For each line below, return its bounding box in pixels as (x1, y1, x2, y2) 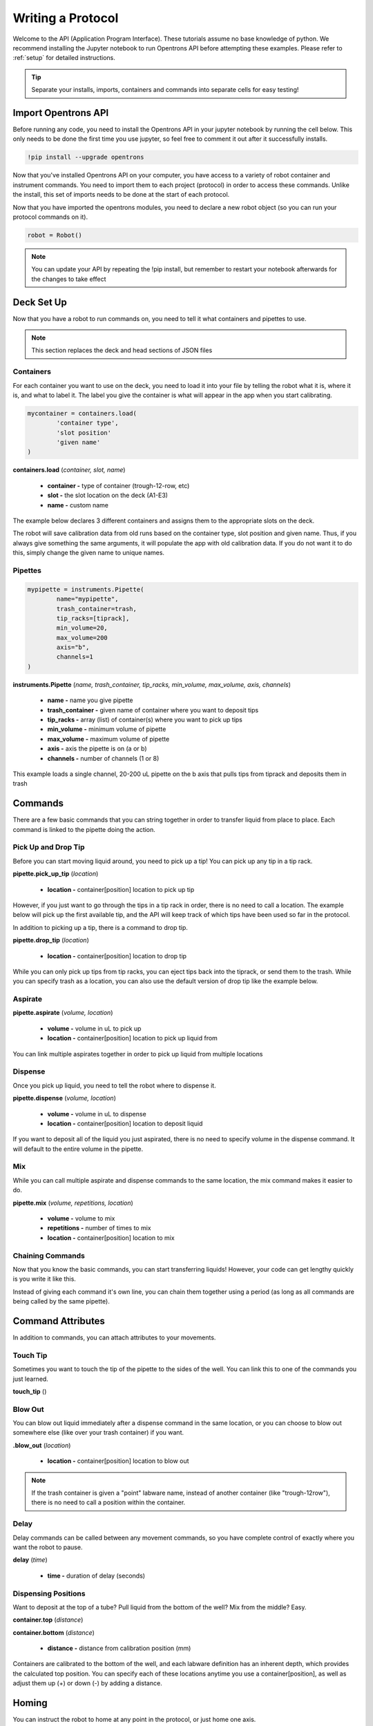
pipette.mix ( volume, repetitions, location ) (12, 1199, 134, 1207)
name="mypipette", (56, 595, 119, 603)
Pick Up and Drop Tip (12, 842, 86, 852)
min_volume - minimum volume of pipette (47, 725, 166, 733)
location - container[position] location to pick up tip (47, 885, 195, 893)
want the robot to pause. (12, 1543, 83, 1551)
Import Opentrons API (12, 107, 109, 119)
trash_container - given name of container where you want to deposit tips (47, 706, 259, 714)
